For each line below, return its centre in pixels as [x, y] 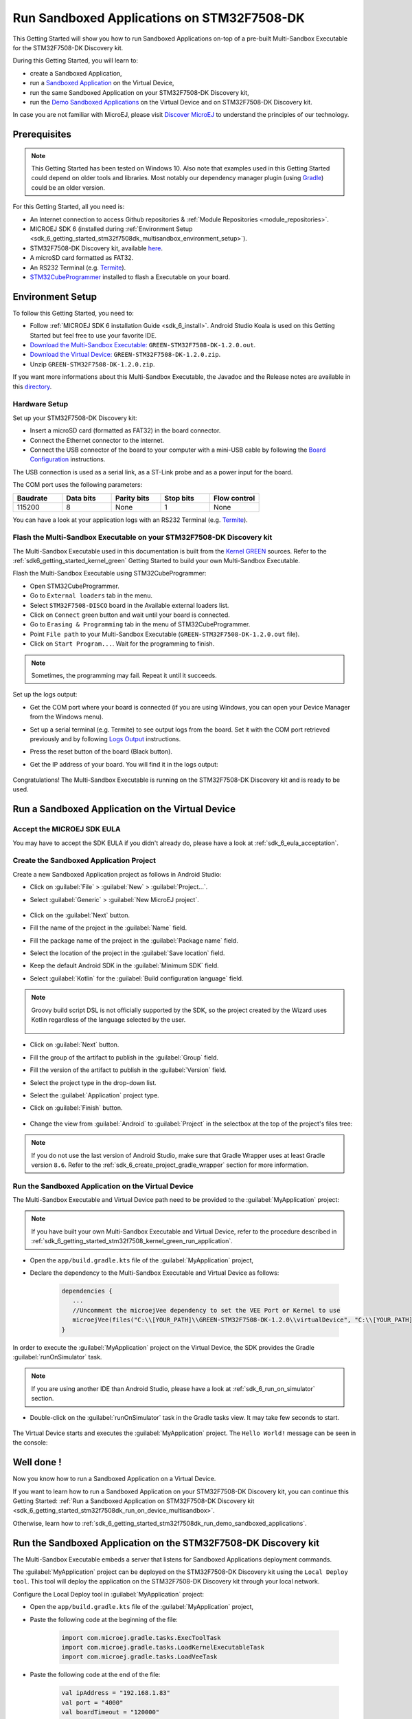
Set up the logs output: [45, 694]
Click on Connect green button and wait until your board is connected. [130, 615]
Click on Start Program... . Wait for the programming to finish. [122, 644]
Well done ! [37, 1462]
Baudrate [32, 498]
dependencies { [87, 1291]
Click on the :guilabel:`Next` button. [80, 915]
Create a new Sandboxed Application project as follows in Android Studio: [117, 874]
